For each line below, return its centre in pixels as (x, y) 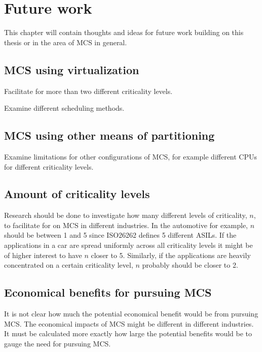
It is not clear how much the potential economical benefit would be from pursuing (131, 314)
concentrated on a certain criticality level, (69, 265)
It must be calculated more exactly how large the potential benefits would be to (128, 333)
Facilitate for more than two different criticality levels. (88, 91)
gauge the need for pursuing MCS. (58, 343)
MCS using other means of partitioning (109, 135)
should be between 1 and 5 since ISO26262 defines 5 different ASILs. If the (120, 235)
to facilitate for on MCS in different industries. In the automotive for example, (126, 225)
